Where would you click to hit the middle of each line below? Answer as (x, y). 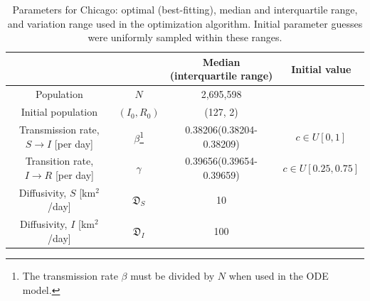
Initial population (59, 112)
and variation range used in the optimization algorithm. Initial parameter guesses (185, 23)
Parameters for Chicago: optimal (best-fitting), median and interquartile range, (185, 9)
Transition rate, (59, 161)
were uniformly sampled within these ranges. (185, 37)
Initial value (321, 69)
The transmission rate (70, 275)
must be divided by (173, 275)
